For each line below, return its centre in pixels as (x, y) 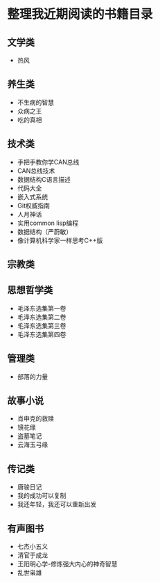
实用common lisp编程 (48, 223)
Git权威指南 (34, 205)
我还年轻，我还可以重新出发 (57, 504)
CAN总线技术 (36, 171)
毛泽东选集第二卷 (42, 317)
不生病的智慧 (35, 102)
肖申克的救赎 (35, 419)
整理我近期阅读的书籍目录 (80, 14)
